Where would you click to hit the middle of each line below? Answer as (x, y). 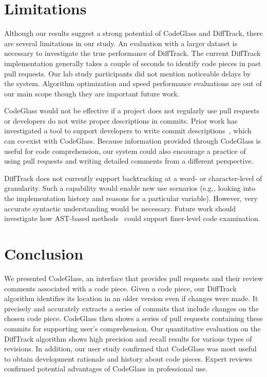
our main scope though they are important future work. (92, 93)
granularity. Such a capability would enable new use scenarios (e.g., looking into (130, 188)
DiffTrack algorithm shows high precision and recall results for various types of (128, 338)
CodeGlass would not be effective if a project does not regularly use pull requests (132, 111)
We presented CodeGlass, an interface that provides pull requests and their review (134, 278)
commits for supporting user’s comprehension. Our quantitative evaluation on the (132, 328)
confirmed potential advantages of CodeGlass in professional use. (106, 369)
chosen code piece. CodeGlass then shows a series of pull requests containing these (133, 318)
